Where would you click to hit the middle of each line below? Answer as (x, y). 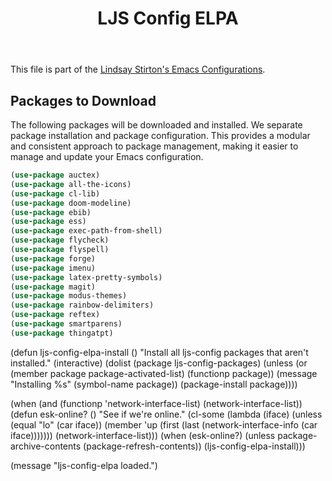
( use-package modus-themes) (69, 296)
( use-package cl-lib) (55, 193)
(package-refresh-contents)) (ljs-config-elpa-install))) (194, 446)
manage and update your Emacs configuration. (107, 156)
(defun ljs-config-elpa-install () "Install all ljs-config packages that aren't (159, 352)
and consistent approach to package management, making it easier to (154, 146)
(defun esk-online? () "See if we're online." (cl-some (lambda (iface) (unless (166, 414)
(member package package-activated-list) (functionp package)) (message (164, 373)
